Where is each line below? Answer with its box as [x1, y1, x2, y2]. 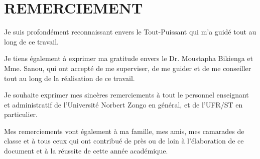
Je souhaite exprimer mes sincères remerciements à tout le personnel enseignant [4, 89, 249, 100]
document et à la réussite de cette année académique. [4, 145, 168, 156]
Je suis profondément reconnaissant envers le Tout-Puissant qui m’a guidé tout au [4, 26, 256, 37]
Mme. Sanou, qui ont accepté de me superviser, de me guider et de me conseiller [4, 62, 251, 73]
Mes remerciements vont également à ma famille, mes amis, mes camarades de [4, 125, 244, 136]
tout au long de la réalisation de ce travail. [4, 72, 135, 83]
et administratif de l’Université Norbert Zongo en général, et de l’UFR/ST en [4, 99, 243, 109]
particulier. [4, 109, 38, 119]
